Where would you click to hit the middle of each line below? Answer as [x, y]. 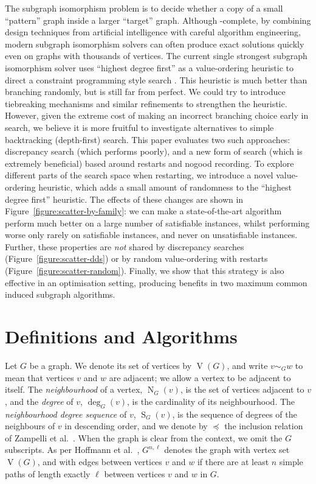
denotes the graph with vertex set [227, 450]
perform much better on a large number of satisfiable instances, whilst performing [157, 223]
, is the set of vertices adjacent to [242, 389]
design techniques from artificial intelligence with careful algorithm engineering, [153, 32]
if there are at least [233, 461]
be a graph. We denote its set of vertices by [111, 365]
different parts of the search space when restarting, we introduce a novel [139, 175]
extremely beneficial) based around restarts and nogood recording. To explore [149, 163]
